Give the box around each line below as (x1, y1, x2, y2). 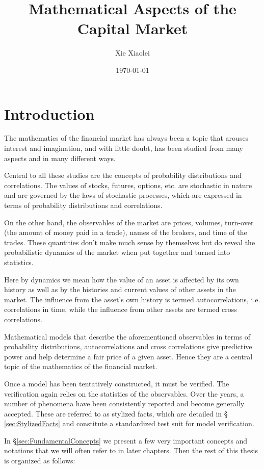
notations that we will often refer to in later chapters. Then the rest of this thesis (4, 445, 258, 456)
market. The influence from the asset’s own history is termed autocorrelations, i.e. (4, 294, 260, 304)
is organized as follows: (4, 455, 75, 466)
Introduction (4, 103, 95, 124)
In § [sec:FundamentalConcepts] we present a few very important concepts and (4, 435, 248, 446)
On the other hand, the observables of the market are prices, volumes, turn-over (4, 217, 254, 227)
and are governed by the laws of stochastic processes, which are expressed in (4, 190, 242, 200)
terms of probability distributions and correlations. (4, 200, 163, 210)
